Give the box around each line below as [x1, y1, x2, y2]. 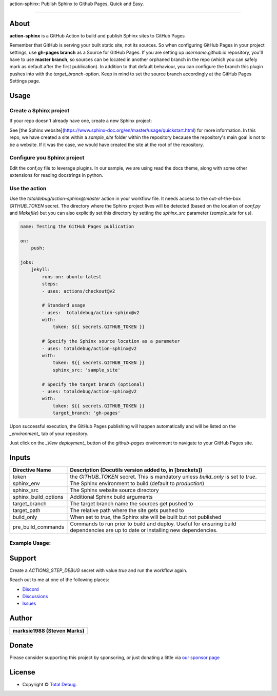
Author [9, 614, 33, 623]
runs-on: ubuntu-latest [42, 274, 102, 279]
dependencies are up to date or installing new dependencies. [70, 526, 218, 534]
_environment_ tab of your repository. [9, 431, 89, 437]
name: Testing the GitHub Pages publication [20, 223, 134, 230]
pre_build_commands [12, 523, 64, 530]
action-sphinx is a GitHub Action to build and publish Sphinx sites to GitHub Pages [9, 32, 185, 38]
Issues [22, 600, 36, 607]
